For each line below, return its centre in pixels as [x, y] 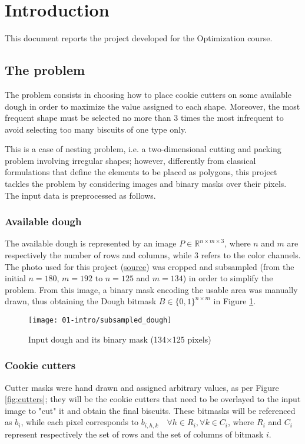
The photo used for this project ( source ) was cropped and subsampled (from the [150, 266]
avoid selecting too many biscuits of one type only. [96, 129]
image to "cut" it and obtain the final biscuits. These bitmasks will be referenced [150, 410]
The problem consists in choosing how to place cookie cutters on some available [148, 94]
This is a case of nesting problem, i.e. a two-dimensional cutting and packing [143, 149]
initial [15, 278]
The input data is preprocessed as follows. [80, 195]
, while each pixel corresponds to [80, 422]
